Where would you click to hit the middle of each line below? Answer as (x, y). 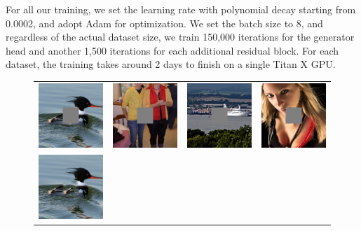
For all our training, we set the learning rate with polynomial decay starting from (181, 9)
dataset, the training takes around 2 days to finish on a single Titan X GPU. (171, 64)
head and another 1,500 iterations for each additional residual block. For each (172, 50)
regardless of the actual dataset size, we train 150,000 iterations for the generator (180, 37)
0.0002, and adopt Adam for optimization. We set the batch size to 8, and (164, 23)
